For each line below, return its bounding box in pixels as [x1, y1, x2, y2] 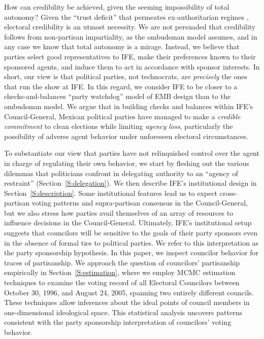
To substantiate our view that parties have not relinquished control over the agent [4, 148, 259, 158]
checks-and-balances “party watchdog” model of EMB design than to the [4, 91, 230, 101]
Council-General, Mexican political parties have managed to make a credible [4, 111, 241, 121]
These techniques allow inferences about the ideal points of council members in [4, 297, 250, 308]
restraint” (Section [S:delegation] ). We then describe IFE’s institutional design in [4, 178, 257, 188]
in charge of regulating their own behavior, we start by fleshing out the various [4, 157, 249, 168]
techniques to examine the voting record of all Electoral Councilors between [4, 277, 240, 288]
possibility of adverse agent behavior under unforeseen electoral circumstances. [4, 130, 248, 141]
